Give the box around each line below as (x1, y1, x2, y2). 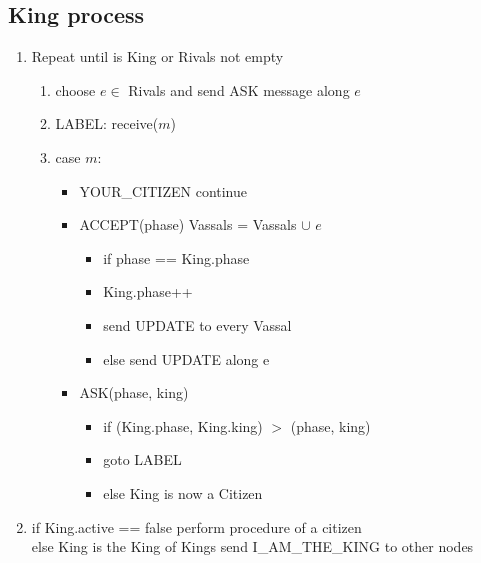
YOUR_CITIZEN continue (79, 180, 247, 201)
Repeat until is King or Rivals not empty (31, 46, 284, 67)
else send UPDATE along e (103, 348, 270, 369)
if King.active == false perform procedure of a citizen (31, 516, 362, 537)
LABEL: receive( (55, 113, 159, 134)
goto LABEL (103, 449, 182, 470)
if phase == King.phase (103, 247, 250, 268)
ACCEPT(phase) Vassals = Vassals (79, 214, 297, 235)
